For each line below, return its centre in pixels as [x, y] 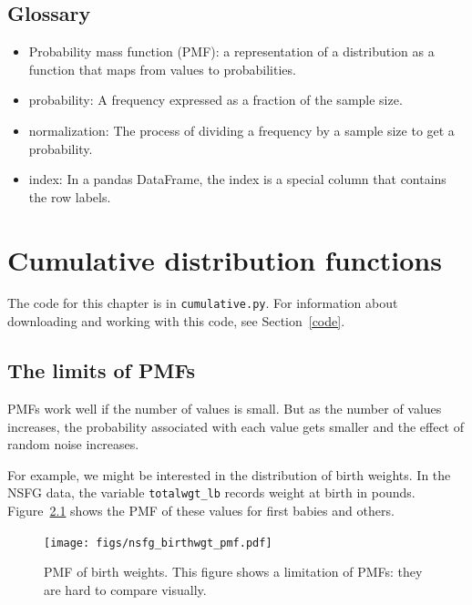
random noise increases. [73, 444]
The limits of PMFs [102, 370]
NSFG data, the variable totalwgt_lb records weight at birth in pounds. [211, 492]
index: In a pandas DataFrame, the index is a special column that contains [237, 179]
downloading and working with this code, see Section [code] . [176, 321]
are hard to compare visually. [125, 589]
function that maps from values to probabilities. [162, 69]
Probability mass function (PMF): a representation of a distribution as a [231, 51]
